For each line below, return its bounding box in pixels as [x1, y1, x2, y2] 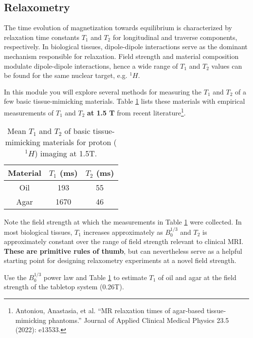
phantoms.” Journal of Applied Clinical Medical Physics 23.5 [48, 315, 229, 325]
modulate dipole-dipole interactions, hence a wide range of [4, 60, 178, 71]
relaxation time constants [4, 32, 79, 42]
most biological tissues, [4, 226, 72, 237]
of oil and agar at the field [158, 272, 236, 282]
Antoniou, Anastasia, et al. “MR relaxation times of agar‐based [15, 305, 205, 315]
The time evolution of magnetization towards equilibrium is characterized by [4, 22, 232, 33]
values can [211, 60, 242, 71]
